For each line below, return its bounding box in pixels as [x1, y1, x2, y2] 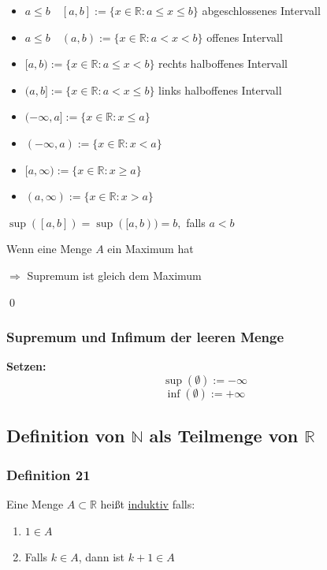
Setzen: [6, 358, 46, 374]
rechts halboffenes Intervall [158, 55, 288, 72]
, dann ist [78, 549, 125, 565]
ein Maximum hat [107, 240, 194, 257]
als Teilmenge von [149, 423, 299, 448]
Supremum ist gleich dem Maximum [27, 266, 202, 283]
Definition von [6, 423, 125, 448]
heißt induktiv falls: [100, 495, 195, 512]
